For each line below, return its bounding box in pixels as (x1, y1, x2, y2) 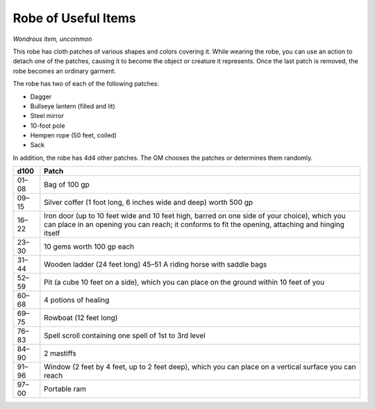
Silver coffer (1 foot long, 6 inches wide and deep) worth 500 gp (44, 198, 253, 208)
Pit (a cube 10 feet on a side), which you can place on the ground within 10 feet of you (44, 278, 325, 287)
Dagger (30, 92, 52, 101)
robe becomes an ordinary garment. (12, 67, 117, 75)
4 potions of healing (44, 295, 110, 305)
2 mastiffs (44, 349, 76, 358)
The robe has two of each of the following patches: (12, 80, 160, 88)
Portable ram (44, 384, 87, 394)
